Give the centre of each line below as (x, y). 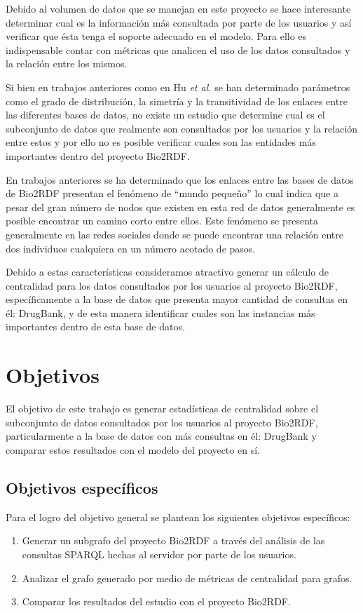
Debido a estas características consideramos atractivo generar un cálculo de (167, 272)
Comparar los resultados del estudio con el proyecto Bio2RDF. (156, 601)
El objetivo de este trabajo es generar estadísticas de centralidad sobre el (162, 409)
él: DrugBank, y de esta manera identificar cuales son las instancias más (160, 312)
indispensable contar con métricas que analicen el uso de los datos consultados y (178, 49)
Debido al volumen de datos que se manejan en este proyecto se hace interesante (178, 8)
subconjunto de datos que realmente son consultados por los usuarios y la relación (182, 128)
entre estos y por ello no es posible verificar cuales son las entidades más (161, 142)
